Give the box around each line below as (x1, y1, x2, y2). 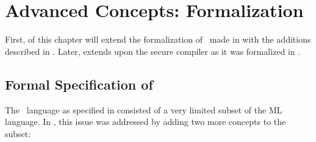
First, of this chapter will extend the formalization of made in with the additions (5, 33, 311, 46)
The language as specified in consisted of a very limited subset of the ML (5, 103, 282, 116)
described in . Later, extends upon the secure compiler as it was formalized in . (5, 44, 301, 57)
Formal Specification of (5, 74, 153, 93)
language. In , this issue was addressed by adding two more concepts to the (5, 115, 286, 128)
